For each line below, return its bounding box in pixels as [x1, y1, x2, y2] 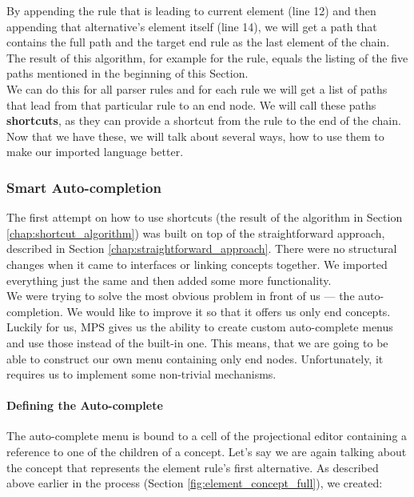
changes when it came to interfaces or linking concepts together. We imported [6, 255, 388, 272]
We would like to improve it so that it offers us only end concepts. [66, 303, 391, 319]
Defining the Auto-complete [6, 397, 163, 414]
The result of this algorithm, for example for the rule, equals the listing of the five [6, 49, 408, 66]
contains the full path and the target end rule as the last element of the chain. [6, 34, 390, 50]
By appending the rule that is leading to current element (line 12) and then [6, 2, 376, 18]
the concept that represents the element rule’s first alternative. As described [6, 459, 379, 475]
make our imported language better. [6, 143, 184, 160]
